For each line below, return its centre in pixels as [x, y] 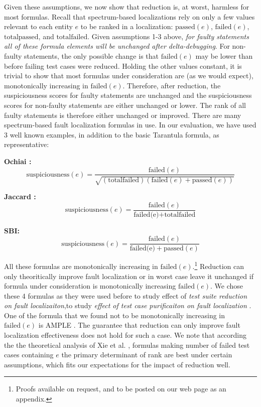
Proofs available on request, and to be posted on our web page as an [121, 389]
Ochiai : [18, 161]
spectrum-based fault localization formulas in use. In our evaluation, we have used [130, 125]
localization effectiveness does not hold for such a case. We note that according [125, 335]
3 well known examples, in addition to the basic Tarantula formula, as [112, 134]
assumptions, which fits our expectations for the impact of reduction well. [117, 364]
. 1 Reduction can [218, 265]
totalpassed [21, 37]
